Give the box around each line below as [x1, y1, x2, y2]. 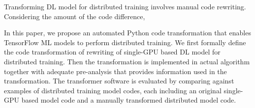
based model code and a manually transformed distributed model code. [21, 95, 236, 105]
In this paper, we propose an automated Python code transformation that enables [4, 27, 251, 38]
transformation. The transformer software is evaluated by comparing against [4, 76, 234, 86]
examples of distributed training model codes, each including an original [4, 85, 222, 95]
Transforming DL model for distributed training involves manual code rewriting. [4, 1, 246, 11]
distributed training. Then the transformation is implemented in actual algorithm [4, 56, 250, 66]
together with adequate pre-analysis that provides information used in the [4, 66, 227, 76]
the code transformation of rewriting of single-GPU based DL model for [4, 47, 221, 57]
